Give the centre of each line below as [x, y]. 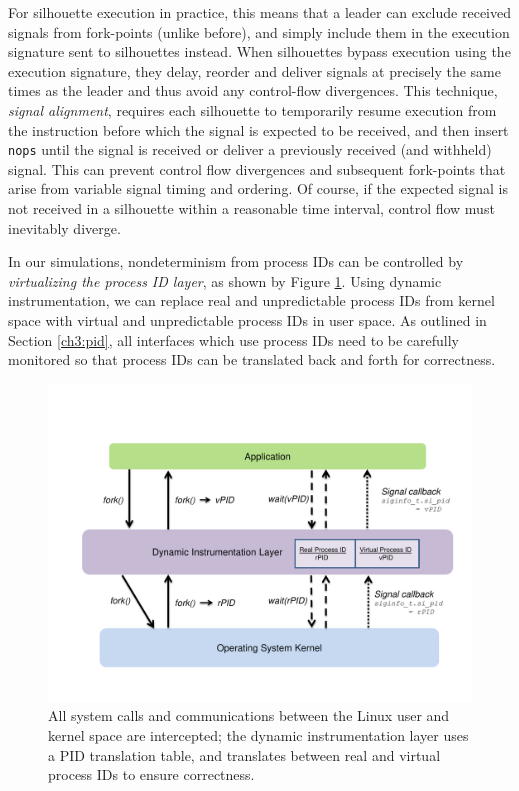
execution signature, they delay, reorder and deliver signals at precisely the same [254, 70]
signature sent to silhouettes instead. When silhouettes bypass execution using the [259, 51]
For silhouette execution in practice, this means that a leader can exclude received [259, 12]
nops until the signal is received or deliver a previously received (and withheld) [250, 149]
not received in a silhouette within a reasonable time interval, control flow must [251, 208]
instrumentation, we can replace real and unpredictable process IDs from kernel [251, 300]
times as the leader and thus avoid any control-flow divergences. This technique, [253, 90]
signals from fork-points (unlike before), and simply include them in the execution [259, 31]
